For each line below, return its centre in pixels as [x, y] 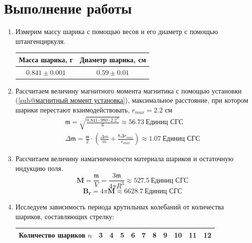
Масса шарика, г [46, 59]
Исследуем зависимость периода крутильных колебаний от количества [120, 207]
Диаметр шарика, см [113, 59]
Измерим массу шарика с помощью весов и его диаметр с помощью [116, 31]
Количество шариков [52, 234]
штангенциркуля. [40, 41]
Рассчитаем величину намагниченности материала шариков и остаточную [125, 159]
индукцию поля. [39, 168]
